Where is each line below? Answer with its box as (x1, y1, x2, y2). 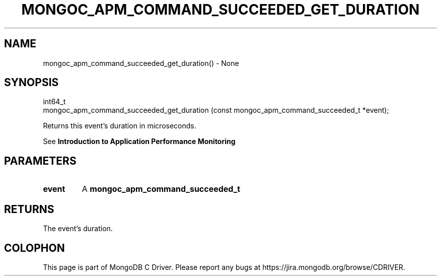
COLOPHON (4, 241, 65, 254)
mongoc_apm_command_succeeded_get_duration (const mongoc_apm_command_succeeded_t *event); (43, 106, 389, 115)
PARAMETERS (4, 154, 77, 167)
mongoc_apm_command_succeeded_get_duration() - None (43, 58, 239, 67)
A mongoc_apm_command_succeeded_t (82, 184, 241, 194)
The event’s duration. (43, 224, 113, 233)
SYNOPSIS (4, 76, 59, 89)
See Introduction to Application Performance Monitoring (43, 137, 236, 146)
